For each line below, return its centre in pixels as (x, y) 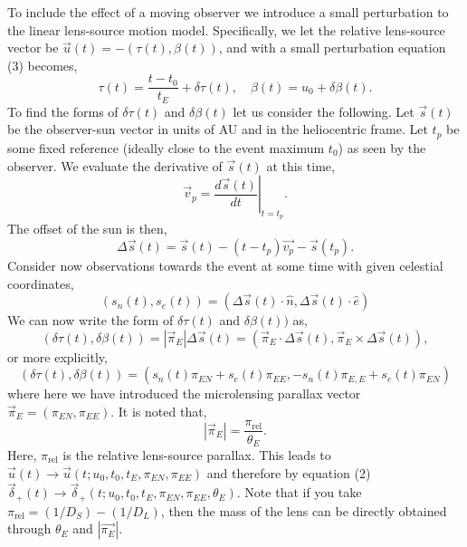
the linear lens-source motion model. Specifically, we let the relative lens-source (226, 29)
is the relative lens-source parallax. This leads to (197, 455)
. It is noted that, (159, 411)
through (29, 528)
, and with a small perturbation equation (332, 48)
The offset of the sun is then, (87, 229)
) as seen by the (382, 147)
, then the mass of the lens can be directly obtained (304, 510)
